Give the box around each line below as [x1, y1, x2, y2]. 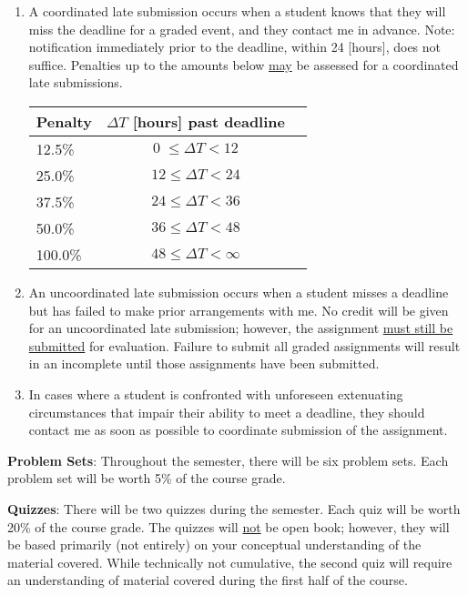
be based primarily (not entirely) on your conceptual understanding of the [7, 535, 422, 554]
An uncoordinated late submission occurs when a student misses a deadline [28, 282, 449, 301]
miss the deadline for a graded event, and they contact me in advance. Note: [28, 19, 455, 38]
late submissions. [28, 73, 123, 92]
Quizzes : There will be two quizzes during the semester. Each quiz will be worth [7, 499, 461, 518]
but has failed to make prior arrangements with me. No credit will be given [28, 300, 449, 319]
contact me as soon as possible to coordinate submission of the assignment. [28, 420, 448, 439]
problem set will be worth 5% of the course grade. [7, 469, 286, 488]
